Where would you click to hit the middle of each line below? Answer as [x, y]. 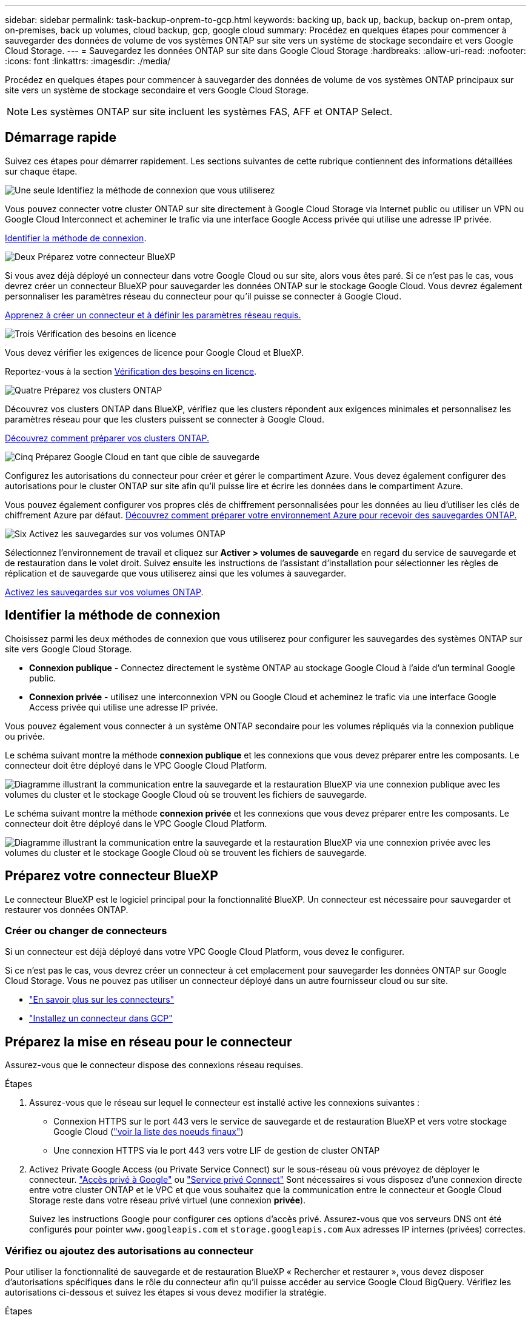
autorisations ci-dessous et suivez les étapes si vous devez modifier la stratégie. [166, 1292]
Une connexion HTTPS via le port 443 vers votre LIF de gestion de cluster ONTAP [217, 1151]
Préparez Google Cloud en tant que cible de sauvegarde [148, 456]
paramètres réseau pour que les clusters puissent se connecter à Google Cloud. [165, 419]
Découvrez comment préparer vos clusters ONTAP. [107, 438]
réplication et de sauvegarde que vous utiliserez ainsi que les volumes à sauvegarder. [175, 573]
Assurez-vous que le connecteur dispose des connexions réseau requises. [154, 1065]
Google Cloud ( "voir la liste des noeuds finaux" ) [149, 1132]
